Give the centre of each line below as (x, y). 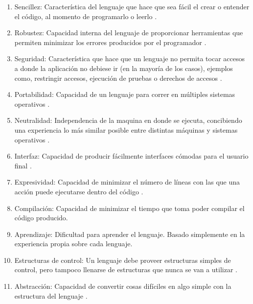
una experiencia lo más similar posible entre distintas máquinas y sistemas (126, 129)
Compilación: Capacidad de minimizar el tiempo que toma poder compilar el (129, 208)
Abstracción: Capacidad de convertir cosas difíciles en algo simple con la (123, 286)
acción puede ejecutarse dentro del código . (79, 191)
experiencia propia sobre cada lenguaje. (73, 244)
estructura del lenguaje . (51, 295)
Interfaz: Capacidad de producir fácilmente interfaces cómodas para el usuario (131, 156)
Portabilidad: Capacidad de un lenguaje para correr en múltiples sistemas (125, 94)
